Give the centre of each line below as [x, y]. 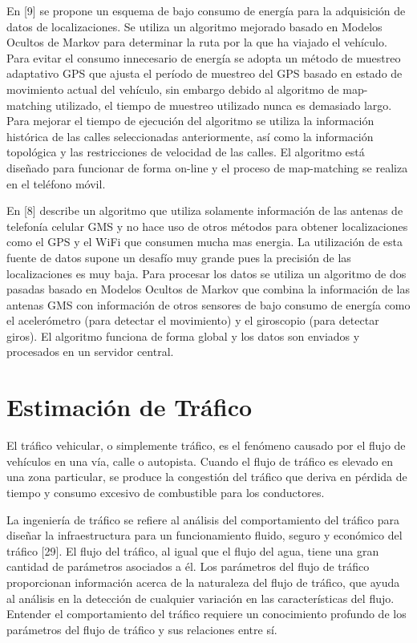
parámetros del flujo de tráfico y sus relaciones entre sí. [142, 629]
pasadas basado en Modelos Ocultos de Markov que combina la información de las [208, 289]
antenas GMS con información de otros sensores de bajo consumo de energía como [208, 304]
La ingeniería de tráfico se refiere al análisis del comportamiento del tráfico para [203, 519]
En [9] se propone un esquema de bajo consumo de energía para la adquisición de [206, 10]
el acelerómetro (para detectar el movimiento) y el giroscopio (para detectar [193, 320]
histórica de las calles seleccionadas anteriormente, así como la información [190, 136]
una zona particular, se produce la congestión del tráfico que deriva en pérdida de [207, 477]
